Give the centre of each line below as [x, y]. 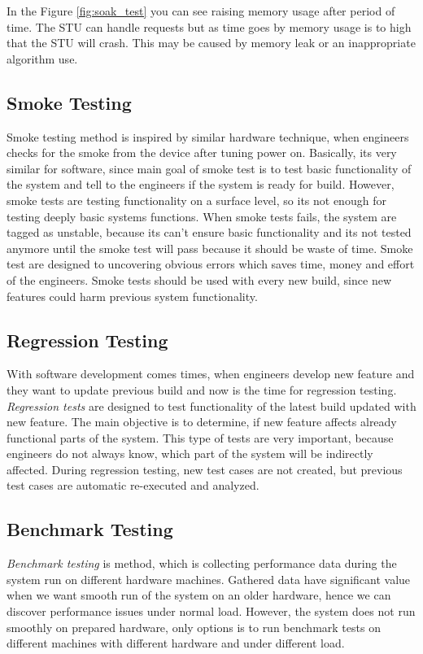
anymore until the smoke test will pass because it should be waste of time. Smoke [210, 248]
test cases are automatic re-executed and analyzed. [133, 485]
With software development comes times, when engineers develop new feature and [211, 374]
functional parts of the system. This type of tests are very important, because [200, 437]
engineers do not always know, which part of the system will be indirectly [190, 453]
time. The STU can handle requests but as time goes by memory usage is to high [209, 26]
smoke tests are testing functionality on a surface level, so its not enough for [196, 200]
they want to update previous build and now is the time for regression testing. [202, 389]
